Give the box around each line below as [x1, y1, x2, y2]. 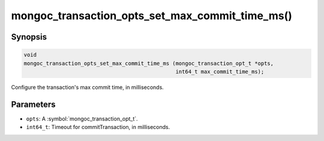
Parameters [11, 99, 56, 109]
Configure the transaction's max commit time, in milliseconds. [11, 83, 164, 91]
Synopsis [11, 32, 47, 42]
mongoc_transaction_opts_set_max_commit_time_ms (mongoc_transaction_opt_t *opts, [23, 60, 274, 67]
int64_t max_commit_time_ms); [175, 68, 265, 75]
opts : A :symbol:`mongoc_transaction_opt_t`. [26, 115, 138, 122]
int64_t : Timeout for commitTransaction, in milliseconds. [26, 124, 170, 131]
